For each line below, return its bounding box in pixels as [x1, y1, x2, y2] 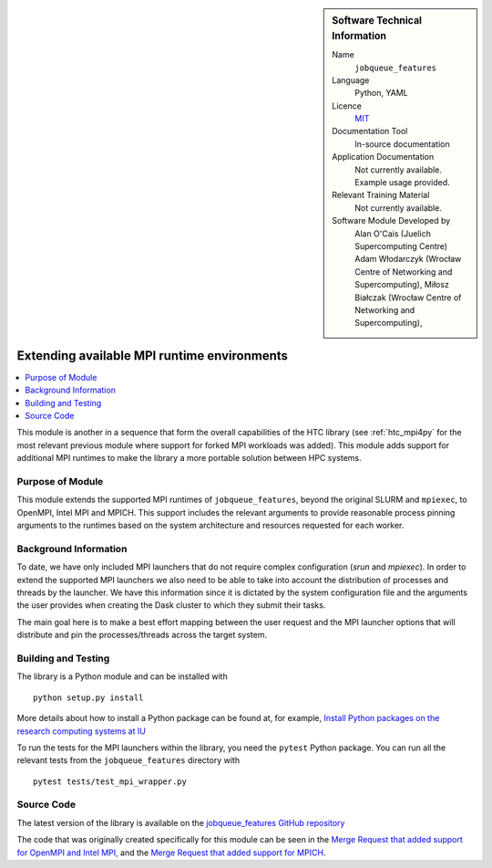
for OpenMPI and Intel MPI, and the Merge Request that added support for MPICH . [16, 847, 326, 858]
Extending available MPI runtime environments [16, 348, 289, 363]
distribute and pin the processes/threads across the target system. [16, 630, 268, 641]
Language [332, 74, 370, 86]
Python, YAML [354, 88, 409, 99]
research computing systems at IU [16, 726, 146, 737]
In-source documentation [354, 138, 450, 150]
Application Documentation [332, 152, 435, 162]
